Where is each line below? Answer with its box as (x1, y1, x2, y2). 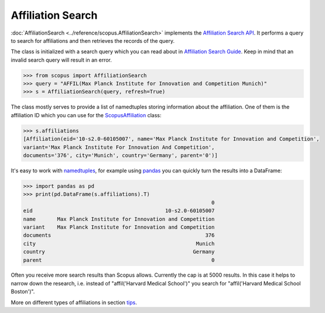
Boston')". (11, 288, 35, 295)
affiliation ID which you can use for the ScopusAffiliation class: (11, 111, 162, 118)
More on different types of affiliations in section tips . (11, 299, 137, 306)
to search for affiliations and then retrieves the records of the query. (11, 37, 175, 44)
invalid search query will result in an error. (11, 56, 112, 63)
